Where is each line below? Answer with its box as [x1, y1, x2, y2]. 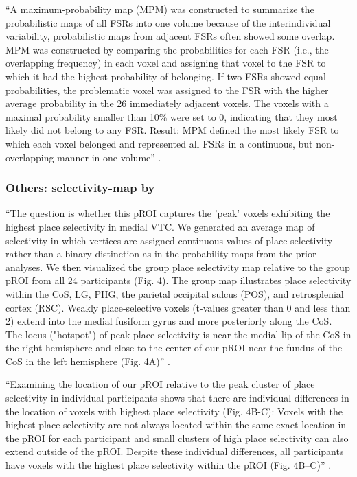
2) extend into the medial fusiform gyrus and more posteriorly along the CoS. [5, 314, 332, 328]
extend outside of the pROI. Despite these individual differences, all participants [5, 444, 344, 458]
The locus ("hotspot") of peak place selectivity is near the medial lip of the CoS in [5, 327, 352, 341]
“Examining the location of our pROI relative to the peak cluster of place [5, 377, 315, 391]
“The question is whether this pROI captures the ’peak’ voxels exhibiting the [5, 206, 330, 220]
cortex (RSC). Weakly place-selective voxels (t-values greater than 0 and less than [5, 300, 351, 314]
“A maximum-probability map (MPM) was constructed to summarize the [5, 2, 314, 16]
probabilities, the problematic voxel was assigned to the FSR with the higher [5, 82, 329, 97]
